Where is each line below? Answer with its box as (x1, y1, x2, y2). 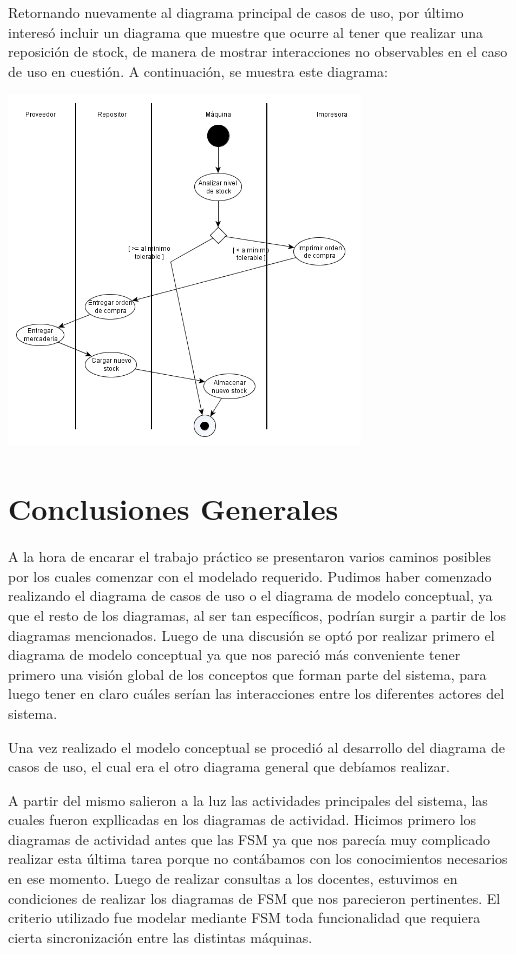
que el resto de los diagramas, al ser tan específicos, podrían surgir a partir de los (8, 604, 506, 625)
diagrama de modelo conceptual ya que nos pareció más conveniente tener (8, 644, 461, 665)
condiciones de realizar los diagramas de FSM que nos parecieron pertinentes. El (8, 887, 501, 908)
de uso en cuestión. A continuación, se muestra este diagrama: (8, 60, 388, 81)
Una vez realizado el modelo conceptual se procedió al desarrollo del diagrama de (8, 736, 505, 757)
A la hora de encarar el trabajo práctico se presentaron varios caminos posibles (8, 546, 491, 567)
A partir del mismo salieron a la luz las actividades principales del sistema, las (8, 789, 488, 810)
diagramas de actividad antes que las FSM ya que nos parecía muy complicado (8, 828, 491, 849)
